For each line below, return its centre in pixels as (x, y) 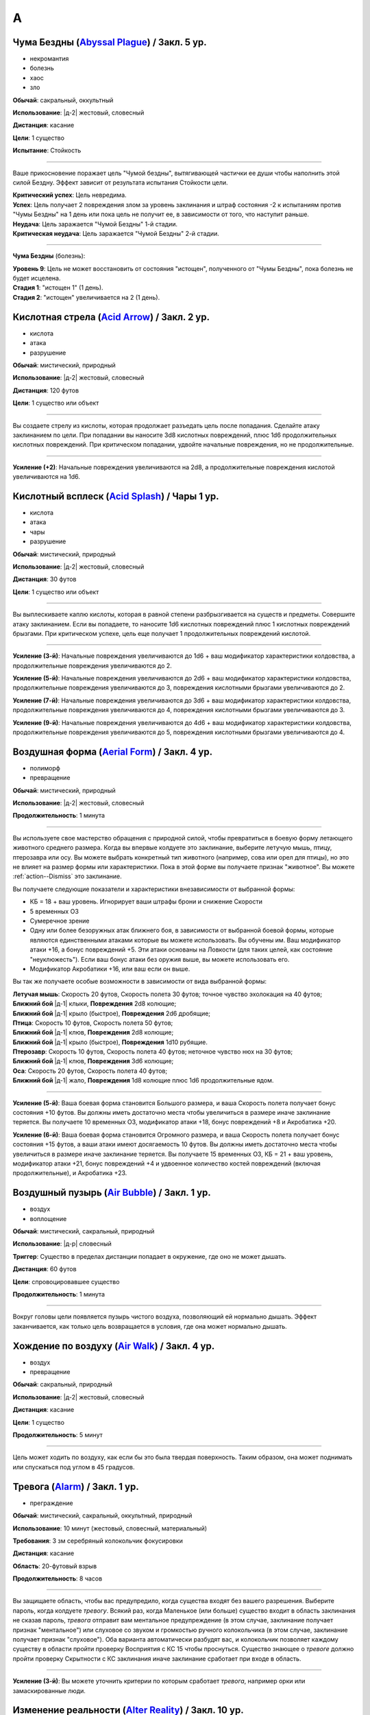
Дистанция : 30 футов (45, 579)
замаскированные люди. (49, 1690)
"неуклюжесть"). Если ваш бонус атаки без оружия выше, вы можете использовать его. (160, 959)
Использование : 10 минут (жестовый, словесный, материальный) (110, 1528)
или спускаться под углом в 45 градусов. (74, 1467)
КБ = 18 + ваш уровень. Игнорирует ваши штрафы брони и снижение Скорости (146, 901)
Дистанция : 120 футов (46, 390)
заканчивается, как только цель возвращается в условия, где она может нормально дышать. (150, 1326)
